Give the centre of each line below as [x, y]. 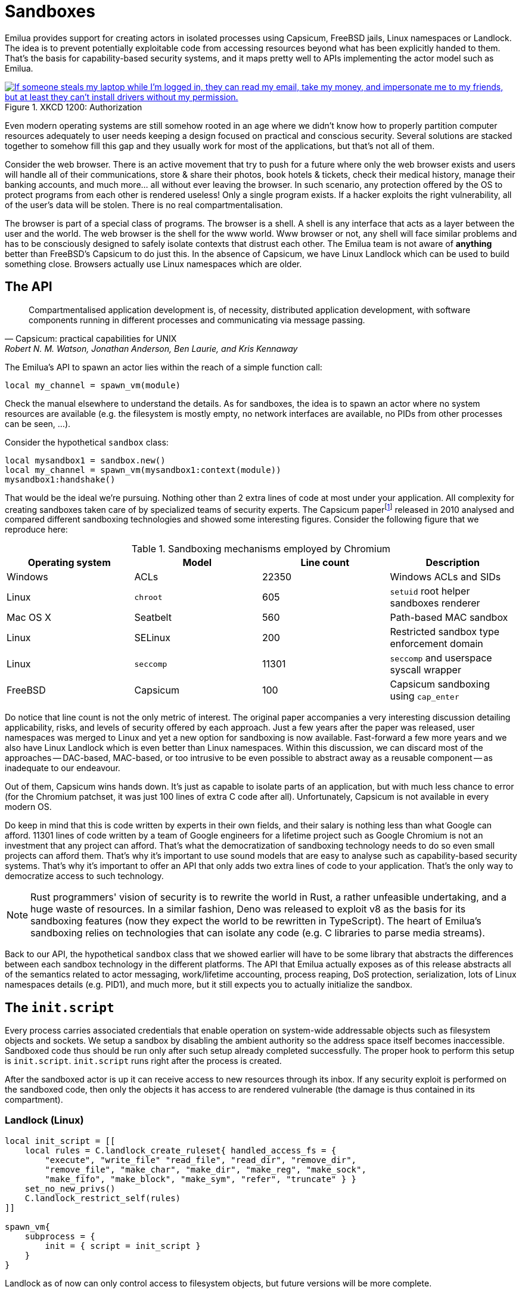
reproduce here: [36, 530]
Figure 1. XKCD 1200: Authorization [74, 107]
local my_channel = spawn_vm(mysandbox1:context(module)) [143, 470]
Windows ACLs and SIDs [445, 577]
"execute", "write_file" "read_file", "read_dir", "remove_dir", [201, 1160]
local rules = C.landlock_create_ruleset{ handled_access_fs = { [181, 1150]
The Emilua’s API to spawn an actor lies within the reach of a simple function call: [164, 367]
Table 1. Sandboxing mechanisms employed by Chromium [261, 549]
